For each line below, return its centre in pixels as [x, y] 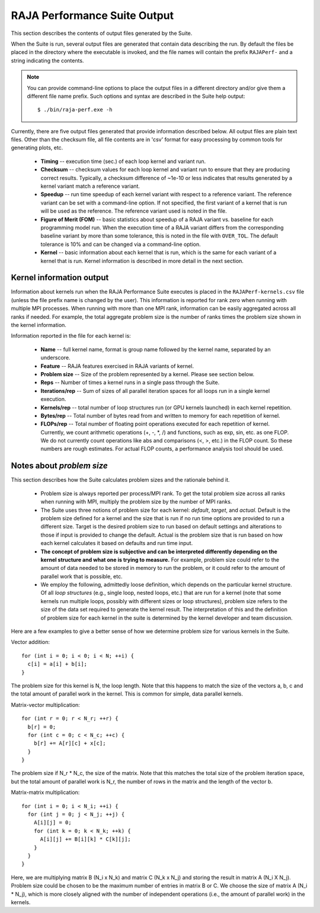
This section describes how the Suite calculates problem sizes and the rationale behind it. [120, 480]
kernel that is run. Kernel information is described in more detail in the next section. [142, 261]
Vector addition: [31, 642]
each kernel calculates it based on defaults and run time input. [117, 543]
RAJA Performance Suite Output [92, 15]
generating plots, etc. [37, 148]
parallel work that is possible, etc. [81, 576]
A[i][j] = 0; [52, 823]
